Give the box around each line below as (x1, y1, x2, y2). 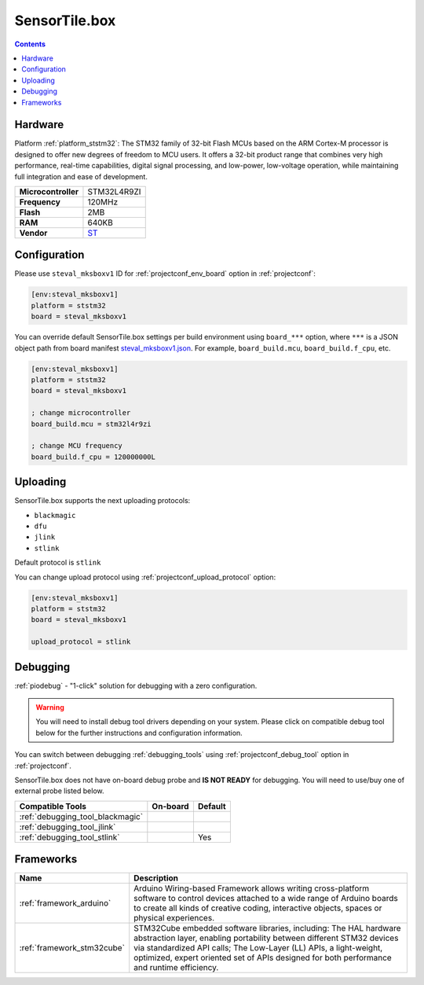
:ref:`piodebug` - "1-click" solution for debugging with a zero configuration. (14, 681, 258, 690)
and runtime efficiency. (133, 962, 219, 973)
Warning (35, 703, 64, 712)
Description (133, 873, 178, 884)
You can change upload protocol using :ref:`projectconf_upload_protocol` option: (14, 572, 276, 582)
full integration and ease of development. (14, 171, 148, 181)
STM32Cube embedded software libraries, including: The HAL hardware (133, 923, 401, 934)
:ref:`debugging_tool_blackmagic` (19, 810, 144, 821)
